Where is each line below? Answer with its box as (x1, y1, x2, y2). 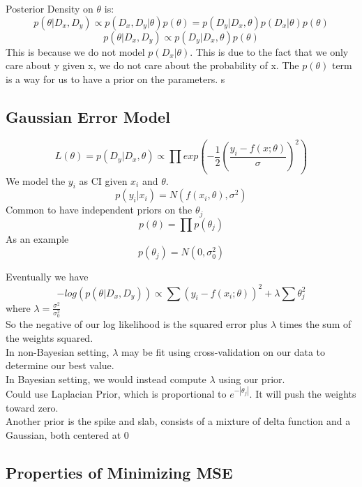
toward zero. (6, 400, 59, 414)
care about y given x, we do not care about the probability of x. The (6, 58, 299, 73)
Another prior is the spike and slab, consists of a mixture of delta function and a (6, 414, 351, 428)
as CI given (79, 173, 128, 188)
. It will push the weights (249, 386, 356, 400)
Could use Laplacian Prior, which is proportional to (6, 386, 227, 400)
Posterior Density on (6, 1, 93, 15)
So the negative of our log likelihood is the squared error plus (6, 317, 268, 331)
